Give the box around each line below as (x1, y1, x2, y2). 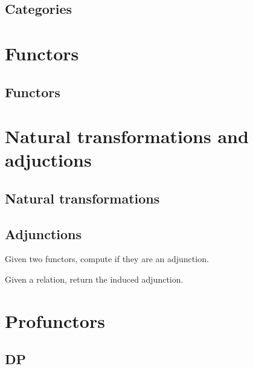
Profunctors (5, 308, 105, 333)
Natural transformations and (5, 124, 249, 149)
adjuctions (5, 147, 92, 172)
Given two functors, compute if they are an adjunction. (5, 252, 209, 265)
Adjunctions (5, 224, 82, 243)
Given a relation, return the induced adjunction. (5, 273, 184, 286)
